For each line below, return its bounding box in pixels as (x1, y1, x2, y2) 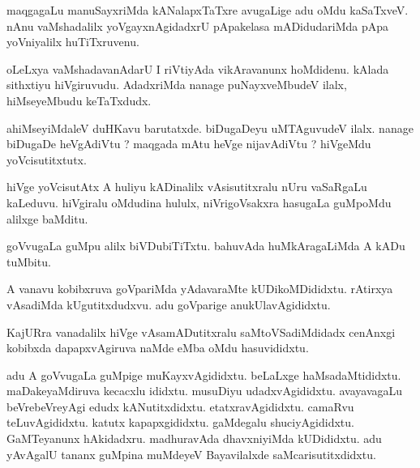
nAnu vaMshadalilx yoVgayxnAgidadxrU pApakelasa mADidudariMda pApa (6, 17, 389, 34)
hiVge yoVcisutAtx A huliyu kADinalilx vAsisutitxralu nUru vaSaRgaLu (6, 178, 367, 195)
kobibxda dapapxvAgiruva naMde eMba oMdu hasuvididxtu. (6, 339, 309, 356)
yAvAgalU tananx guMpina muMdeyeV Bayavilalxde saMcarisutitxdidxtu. (6, 445, 376, 462)
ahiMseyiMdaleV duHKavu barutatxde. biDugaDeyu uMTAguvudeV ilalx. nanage (6, 119, 414, 136)
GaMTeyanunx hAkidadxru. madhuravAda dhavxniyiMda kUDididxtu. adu (6, 430, 382, 447)
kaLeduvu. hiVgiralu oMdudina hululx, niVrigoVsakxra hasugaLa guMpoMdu (6, 194, 392, 211)
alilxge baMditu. (6, 210, 88, 227)
